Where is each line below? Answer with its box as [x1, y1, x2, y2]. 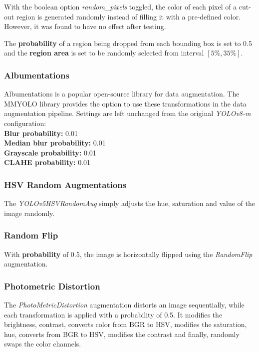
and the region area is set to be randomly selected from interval [4, 47, 204, 58]
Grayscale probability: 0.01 [4, 147, 96, 157]
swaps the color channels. [4, 338, 81, 349]
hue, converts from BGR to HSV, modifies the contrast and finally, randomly [4, 328, 240, 339]
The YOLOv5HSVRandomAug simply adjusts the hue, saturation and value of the [4, 198, 255, 208]
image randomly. [4, 207, 55, 218]
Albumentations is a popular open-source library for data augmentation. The [4, 88, 240, 99]
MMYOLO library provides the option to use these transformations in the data [4, 98, 247, 108]
